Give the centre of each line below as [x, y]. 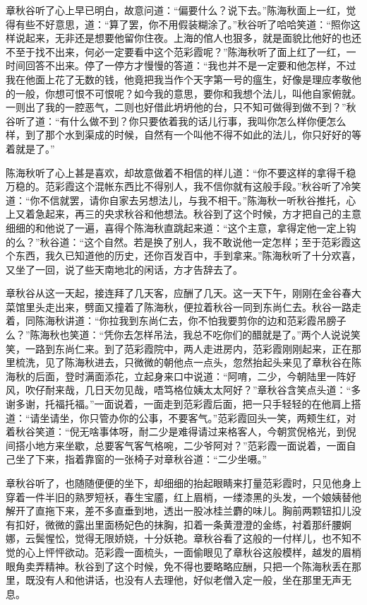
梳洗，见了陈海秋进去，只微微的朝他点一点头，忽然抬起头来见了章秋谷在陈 [188, 362]
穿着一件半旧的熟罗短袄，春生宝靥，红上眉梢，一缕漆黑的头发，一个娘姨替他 [183, 497]
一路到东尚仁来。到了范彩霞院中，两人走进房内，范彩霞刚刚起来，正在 [188, 348]
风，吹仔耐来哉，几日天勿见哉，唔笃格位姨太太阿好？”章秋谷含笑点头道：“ [179, 390]
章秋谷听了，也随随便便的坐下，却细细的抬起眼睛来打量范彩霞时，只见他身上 [183, 483]
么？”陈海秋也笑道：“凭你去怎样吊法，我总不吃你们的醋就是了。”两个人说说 [178, 335]
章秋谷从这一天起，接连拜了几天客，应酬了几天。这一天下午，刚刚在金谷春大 [183, 293]
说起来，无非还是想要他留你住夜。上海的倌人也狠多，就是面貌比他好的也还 [188, 38]
